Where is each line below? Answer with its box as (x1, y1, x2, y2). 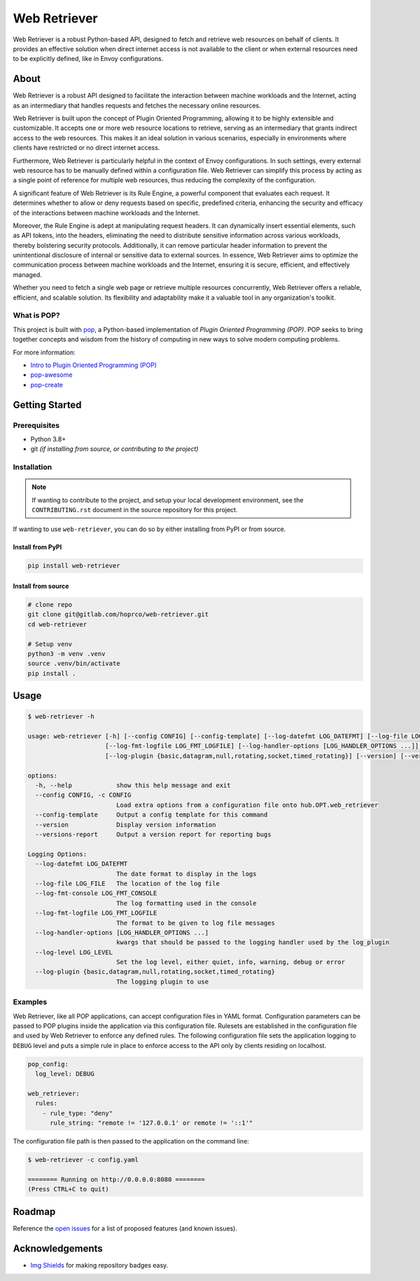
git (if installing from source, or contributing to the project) (30, 445, 199, 453)
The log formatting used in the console (115, 899, 257, 907)
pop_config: (27, 1060, 69, 1068)
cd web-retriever (27, 620, 87, 628)
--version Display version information (35, 821, 216, 829)
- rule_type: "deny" (42, 1109, 113, 1117)
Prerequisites (13, 420, 59, 430)
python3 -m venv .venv (27, 650, 106, 657)
